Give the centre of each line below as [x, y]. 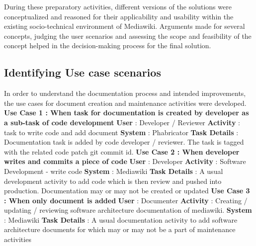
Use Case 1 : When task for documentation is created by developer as [127, 113]
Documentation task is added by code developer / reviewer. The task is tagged [124, 142]
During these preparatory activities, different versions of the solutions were [118, 6]
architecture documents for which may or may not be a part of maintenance [120, 229]
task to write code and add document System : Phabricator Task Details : [121, 132]
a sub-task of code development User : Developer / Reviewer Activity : [122, 122]
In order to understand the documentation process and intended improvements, [125, 93]
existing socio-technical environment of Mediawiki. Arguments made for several [125, 26]
